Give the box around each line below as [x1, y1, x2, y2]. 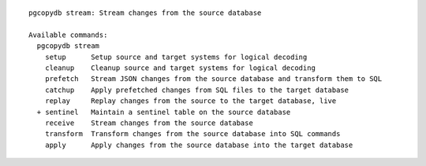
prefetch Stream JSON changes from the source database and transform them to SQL [44, 75, 383, 83]
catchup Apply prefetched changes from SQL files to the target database [44, 85, 349, 94]
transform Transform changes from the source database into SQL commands [44, 130, 341, 138]
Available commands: [28, 30, 108, 39]
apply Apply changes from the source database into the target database [44, 140, 353, 149]
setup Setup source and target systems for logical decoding [44, 52, 308, 61]
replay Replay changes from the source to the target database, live [44, 97, 337, 105]
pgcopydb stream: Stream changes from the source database [28, 9, 262, 17]
